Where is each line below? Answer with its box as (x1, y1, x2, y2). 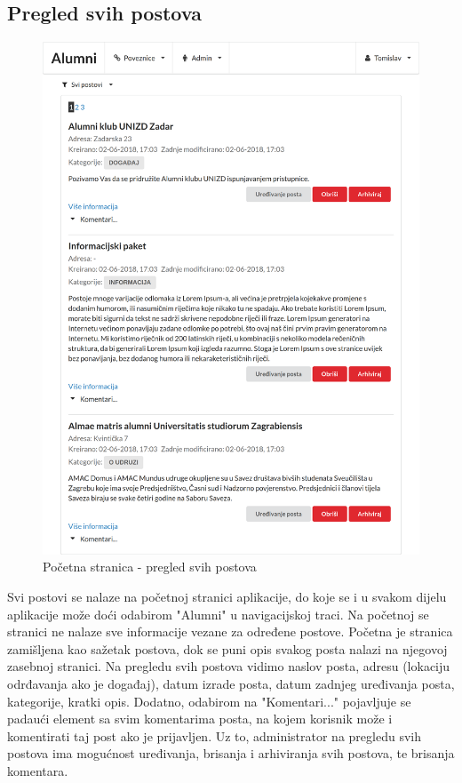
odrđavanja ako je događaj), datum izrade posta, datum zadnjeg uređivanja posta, (7, 674, 455, 692)
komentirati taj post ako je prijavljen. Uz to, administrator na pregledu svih (7, 726, 421, 745)
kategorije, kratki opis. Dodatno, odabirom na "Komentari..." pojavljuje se (7, 691, 411, 710)
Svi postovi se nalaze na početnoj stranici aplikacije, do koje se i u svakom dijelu (7, 587, 447, 605)
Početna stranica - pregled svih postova (43, 557, 257, 576)
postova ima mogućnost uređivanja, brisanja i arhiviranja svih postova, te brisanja (7, 744, 455, 763)
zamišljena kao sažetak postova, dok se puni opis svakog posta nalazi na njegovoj (7, 639, 448, 658)
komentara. (7, 761, 68, 779)
